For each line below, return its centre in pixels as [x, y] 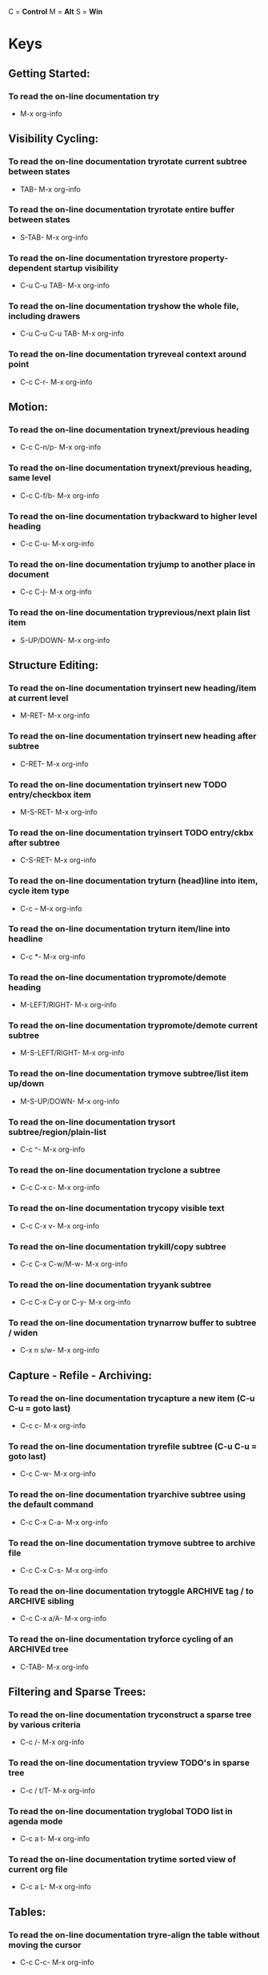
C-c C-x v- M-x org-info [60, 1225]
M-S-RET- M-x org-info [58, 811]
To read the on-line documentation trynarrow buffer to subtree [132, 1323]
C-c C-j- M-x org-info [56, 592]
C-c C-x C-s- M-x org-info [64, 1571]
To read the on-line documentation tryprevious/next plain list [129, 613]
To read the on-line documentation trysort [92, 1122]
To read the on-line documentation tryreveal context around [127, 354]
